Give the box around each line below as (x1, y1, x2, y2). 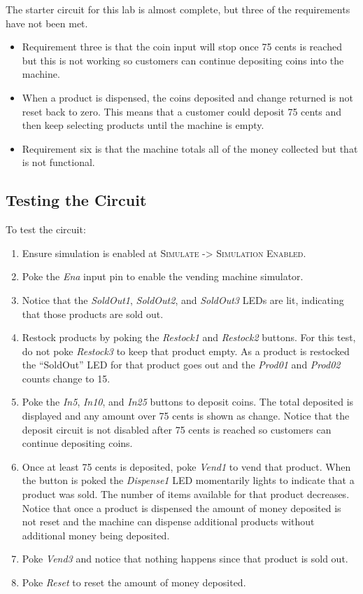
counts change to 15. (22, 371, 111, 385)
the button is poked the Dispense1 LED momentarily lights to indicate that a (22, 473, 355, 488)
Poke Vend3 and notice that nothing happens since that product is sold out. (22, 551, 348, 566)
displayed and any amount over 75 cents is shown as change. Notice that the (22, 408, 350, 423)
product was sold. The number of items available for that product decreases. (22, 487, 350, 502)
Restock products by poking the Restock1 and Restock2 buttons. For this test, (22, 330, 356, 345)
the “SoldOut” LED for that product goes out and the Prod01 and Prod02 (22, 357, 341, 372)
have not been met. (6, 15, 88, 30)
